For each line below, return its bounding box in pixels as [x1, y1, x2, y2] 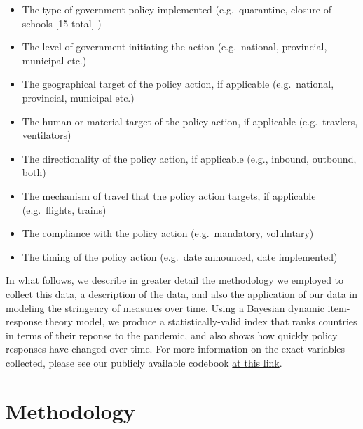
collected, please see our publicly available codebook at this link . [6, 355, 282, 369]
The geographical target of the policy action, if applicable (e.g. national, [22, 76, 334, 91]
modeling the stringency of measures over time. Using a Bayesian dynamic [6, 300, 324, 315]
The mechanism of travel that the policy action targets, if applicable [22, 188, 316, 203]
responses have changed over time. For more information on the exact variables [6, 341, 345, 356]
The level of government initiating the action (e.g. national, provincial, [22, 39, 327, 54]
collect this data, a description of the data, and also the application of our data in [6, 286, 358, 301]
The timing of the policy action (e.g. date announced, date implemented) [22, 249, 338, 264]
